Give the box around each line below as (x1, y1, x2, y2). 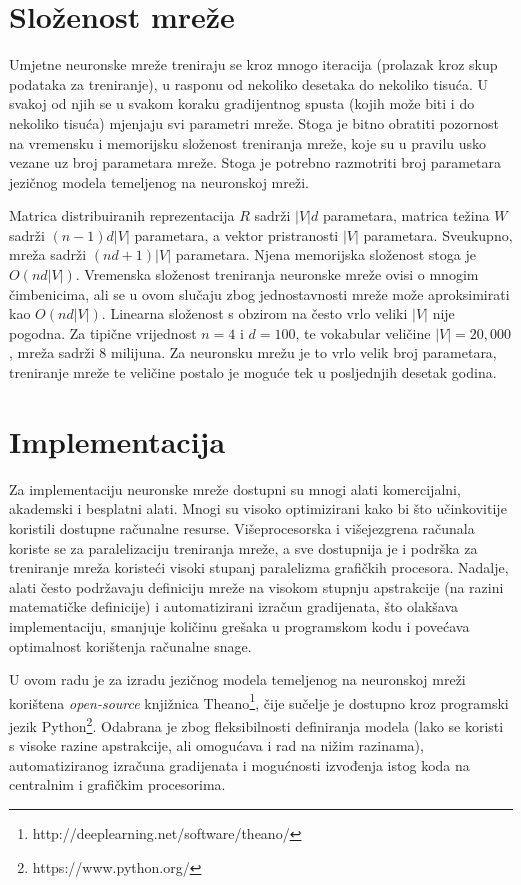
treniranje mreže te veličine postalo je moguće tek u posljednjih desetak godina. (9, 362, 497, 383)
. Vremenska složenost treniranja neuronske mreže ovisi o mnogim (75, 264, 479, 285)
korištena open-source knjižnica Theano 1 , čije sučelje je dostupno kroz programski (9, 689, 509, 713)
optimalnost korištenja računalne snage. (9, 635, 252, 656)
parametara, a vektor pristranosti (134, 224, 339, 245)
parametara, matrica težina (322, 205, 490, 226)
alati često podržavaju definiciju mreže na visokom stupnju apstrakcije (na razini (9, 576, 504, 597)
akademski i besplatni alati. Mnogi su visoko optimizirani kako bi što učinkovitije (9, 498, 507, 519)
